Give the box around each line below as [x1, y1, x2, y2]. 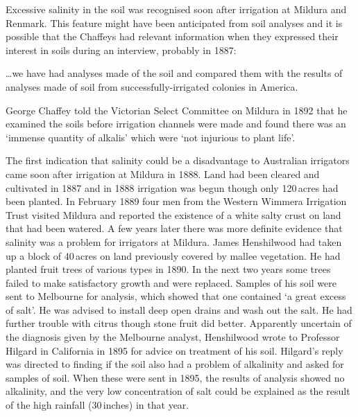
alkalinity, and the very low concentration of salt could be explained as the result [6, 384, 350, 398]
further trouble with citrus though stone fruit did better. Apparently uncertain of [6, 316, 352, 330]
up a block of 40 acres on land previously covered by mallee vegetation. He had [6, 248, 341, 263]
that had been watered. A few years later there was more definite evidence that [6, 221, 343, 236]
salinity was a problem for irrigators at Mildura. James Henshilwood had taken [6, 234, 342, 249]
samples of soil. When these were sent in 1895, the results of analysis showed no [6, 370, 345, 384]
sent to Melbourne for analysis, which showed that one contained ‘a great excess [6, 289, 346, 303]
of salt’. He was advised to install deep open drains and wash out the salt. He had [6, 302, 352, 317]
